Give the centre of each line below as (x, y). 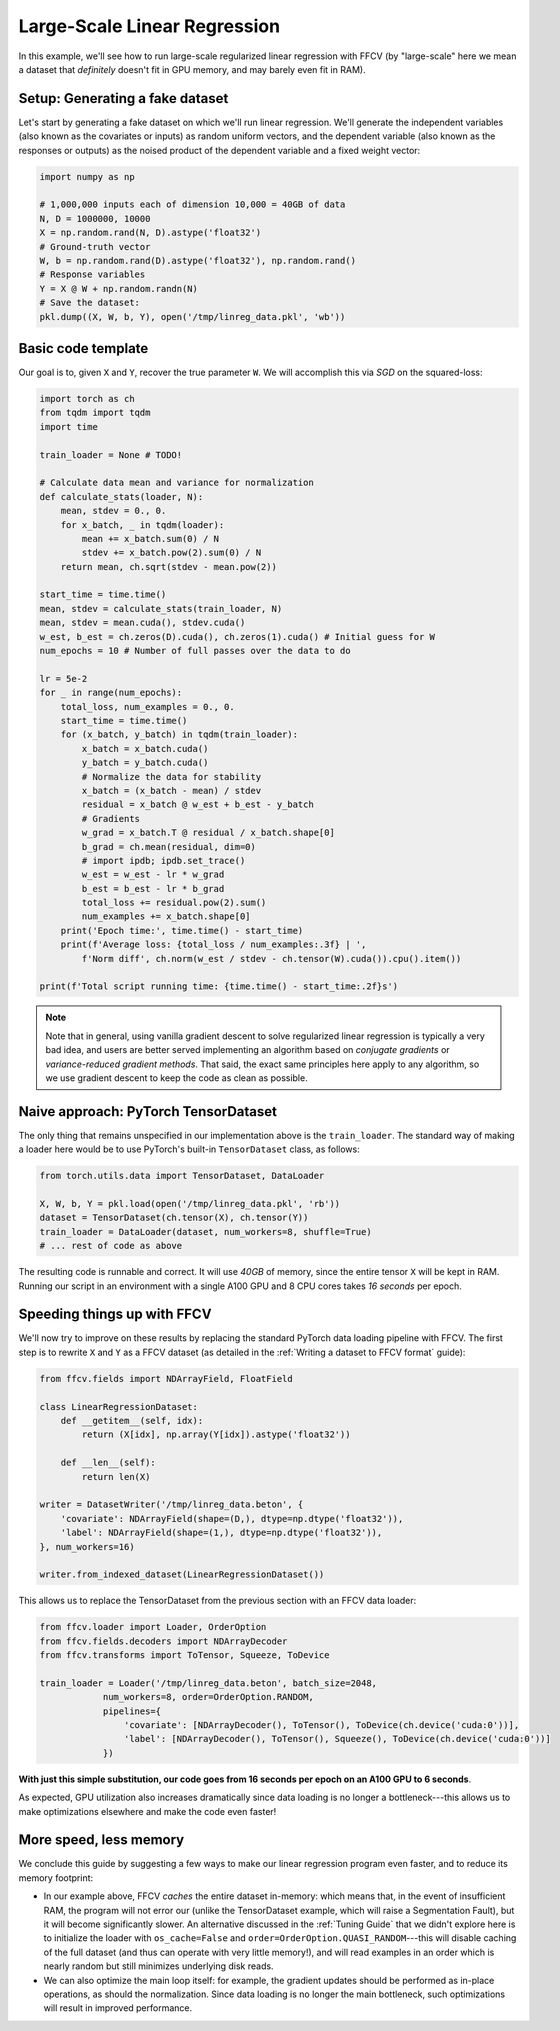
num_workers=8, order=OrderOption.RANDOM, (208, 1697)
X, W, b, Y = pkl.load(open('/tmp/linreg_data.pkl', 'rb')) (190, 1204)
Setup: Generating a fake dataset (123, 98)
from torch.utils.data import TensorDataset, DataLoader (182, 1176)
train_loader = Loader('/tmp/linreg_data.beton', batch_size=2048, (208, 1683)
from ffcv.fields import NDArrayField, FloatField (166, 1378)
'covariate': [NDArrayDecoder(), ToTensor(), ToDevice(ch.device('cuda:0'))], (321, 1725)
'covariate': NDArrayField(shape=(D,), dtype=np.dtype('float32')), (232, 1518)
